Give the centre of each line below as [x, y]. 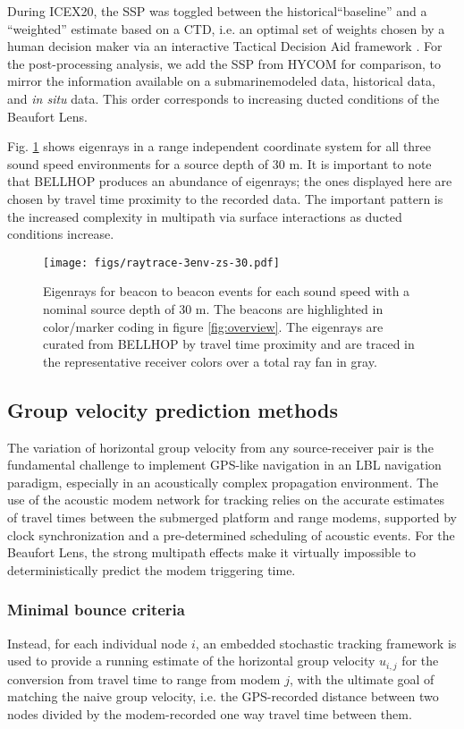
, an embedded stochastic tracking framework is [326, 643]
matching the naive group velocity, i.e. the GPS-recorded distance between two [223, 696]
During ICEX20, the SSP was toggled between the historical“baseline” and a [217, 11]
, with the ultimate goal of [362, 678]
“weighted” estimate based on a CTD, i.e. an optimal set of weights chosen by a [226, 28]
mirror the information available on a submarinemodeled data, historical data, [221, 81]
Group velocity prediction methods [173, 409]
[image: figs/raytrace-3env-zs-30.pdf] [161, 263]
